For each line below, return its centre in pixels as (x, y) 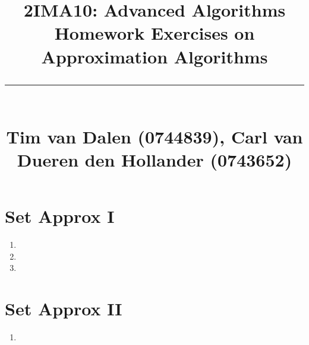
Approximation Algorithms (154, 56)
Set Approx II (64, 309)
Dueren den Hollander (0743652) (154, 160)
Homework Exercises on (154, 33)
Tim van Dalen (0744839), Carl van (154, 136)
